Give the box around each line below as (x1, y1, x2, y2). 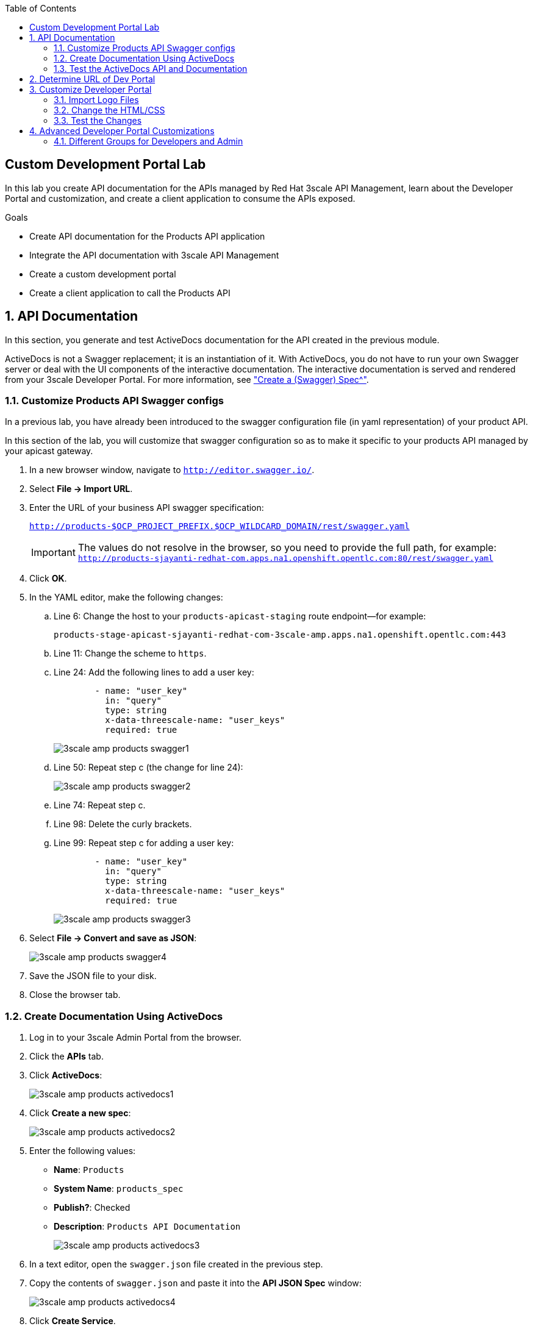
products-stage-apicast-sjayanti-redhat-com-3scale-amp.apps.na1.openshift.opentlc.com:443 (54, 630, 506, 640)
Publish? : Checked (54, 1202, 131, 1213)
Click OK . (29, 573, 67, 584)
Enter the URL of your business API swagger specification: (29, 502, 264, 513)
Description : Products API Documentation (54, 1221, 241, 1232)
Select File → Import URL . (29, 483, 133, 494)
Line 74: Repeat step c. (54, 800, 146, 811)
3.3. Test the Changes (54, 115, 142, 126)
